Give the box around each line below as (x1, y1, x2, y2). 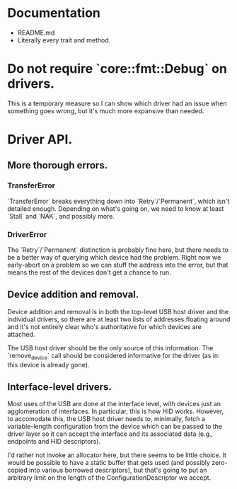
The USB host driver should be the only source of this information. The (7, 343, 214, 352)
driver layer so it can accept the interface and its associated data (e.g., (7, 430, 214, 438)
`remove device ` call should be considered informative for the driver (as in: (7, 351, 221, 362)
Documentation (7, 5, 101, 21)
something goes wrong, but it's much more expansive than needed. (7, 106, 204, 115)
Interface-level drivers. (7, 381, 112, 393)
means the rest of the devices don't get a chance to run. (7, 268, 171, 277)
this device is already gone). (7, 360, 90, 369)
